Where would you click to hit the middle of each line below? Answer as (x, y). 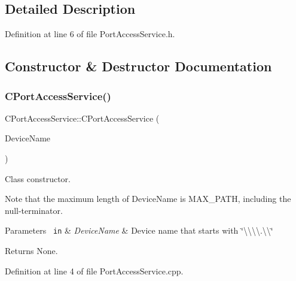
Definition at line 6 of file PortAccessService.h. (90, 34)
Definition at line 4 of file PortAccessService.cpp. (94, 271)
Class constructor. (38, 178)
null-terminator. (34, 210)
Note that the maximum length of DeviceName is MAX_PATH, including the (148, 199)
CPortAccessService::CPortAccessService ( (82, 118)
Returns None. (31, 251)
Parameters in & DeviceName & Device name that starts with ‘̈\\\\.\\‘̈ (139, 230)
